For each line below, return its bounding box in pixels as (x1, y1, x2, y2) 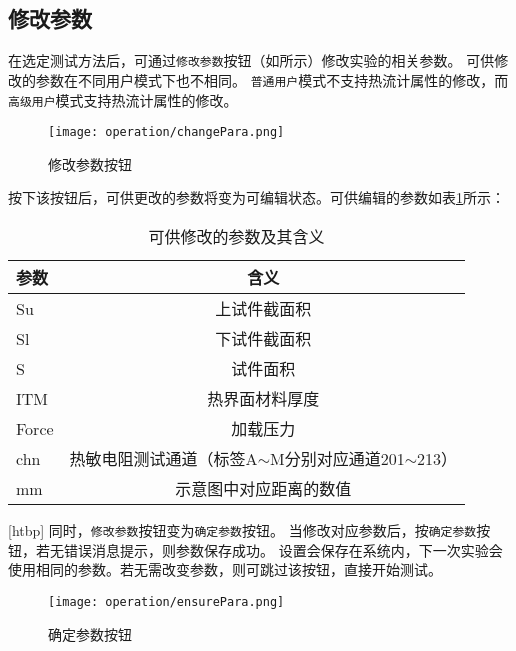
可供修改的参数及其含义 (148, 225, 325, 249)
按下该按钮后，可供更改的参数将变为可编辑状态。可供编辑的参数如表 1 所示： (8, 187, 505, 208)
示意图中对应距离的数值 (175, 477, 352, 501)
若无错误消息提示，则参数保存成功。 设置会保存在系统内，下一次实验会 (35, 539, 503, 560)
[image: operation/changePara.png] (48, 125, 285, 140)
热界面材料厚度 (207, 387, 320, 411)
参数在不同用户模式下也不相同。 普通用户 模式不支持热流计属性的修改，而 (35, 69, 509, 90)
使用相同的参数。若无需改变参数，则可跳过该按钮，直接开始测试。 (8, 559, 442, 580)
